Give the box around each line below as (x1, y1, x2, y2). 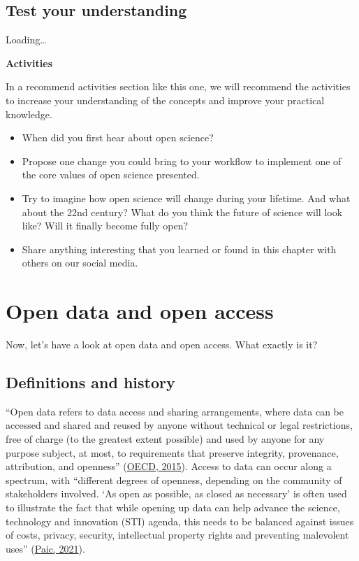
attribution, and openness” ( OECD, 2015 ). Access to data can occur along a (6, 459, 332, 474)
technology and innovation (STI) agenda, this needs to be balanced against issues (6, 513, 354, 528)
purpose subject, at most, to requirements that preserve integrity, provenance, (6, 445, 339, 460)
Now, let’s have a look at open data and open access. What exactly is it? (6, 337, 318, 352)
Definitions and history (6, 371, 175, 393)
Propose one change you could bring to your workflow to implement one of (22, 153, 342, 168)
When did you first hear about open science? (22, 130, 214, 145)
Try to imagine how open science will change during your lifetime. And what (22, 190, 351, 205)
